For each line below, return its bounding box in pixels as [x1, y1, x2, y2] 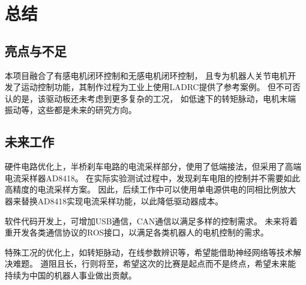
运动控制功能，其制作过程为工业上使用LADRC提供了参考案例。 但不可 [21, 81, 292, 93]
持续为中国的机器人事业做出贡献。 [5, 269, 137, 281]
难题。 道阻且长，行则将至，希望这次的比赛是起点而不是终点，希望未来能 [12, 257, 296, 270]
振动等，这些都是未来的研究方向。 [5, 104, 137, 116]
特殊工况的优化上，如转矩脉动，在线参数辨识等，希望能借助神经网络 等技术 [5, 246, 293, 258]
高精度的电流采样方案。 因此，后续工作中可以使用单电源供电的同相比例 [5, 183, 280, 195]
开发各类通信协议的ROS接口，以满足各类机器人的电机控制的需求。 [12, 226, 269, 238]
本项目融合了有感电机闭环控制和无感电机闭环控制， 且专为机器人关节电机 [5, 69, 288, 81]
